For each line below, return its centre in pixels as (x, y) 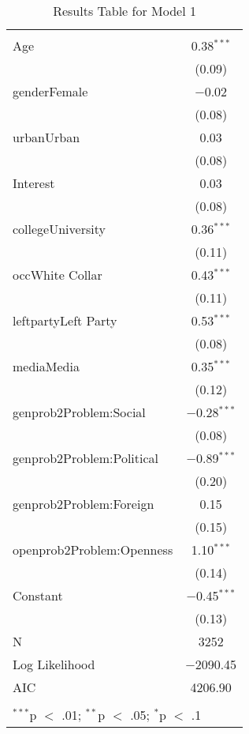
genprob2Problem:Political (86, 458)
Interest (34, 183)
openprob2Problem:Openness (93, 550)
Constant (38, 595)
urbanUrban (46, 137)
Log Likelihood (54, 664)
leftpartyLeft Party (65, 320)
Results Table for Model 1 (124, 11)
